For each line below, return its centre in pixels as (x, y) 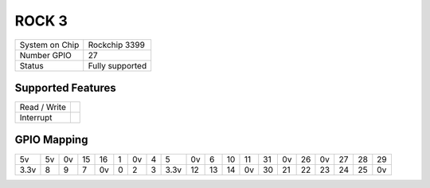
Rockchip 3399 (116, 45)
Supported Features (66, 88)
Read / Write (43, 108)
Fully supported (117, 65)
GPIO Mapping (51, 140)
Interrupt (36, 118)
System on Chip (49, 45)
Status (31, 65)
